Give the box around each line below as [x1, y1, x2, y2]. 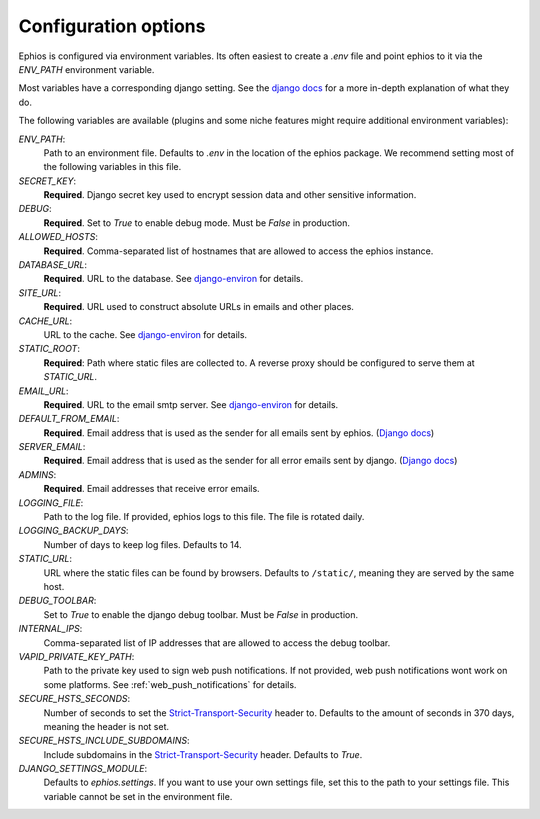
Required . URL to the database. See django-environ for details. [43, 273, 304, 285]
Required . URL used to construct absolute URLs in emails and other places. [43, 301, 355, 313]
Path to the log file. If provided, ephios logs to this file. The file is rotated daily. [43, 511, 365, 523]
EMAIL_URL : [18, 385, 69, 397]
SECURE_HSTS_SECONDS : [18, 693, 130, 705]
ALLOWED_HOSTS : [18, 231, 99, 243]
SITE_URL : [18, 286, 62, 299]
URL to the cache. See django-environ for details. [43, 328, 248, 340]
